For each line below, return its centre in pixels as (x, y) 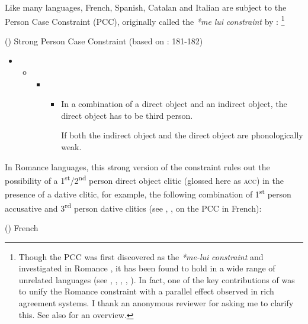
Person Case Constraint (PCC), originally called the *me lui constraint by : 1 (145, 20)
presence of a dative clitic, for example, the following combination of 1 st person (148, 193)
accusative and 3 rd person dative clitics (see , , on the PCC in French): (133, 207)
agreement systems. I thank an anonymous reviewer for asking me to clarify (156, 302)
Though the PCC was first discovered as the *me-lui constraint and (141, 256)
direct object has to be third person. (127, 115)
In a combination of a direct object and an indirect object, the (174, 104)
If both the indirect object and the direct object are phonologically (182, 135)
